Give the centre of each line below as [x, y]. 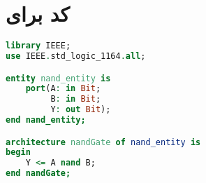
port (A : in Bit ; [63, 89]
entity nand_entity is [58, 78]
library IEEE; [38, 46]
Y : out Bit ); [81, 110]
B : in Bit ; [76, 99]
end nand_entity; [46, 120]
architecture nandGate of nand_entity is [103, 142]
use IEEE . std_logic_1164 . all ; [76, 56]
